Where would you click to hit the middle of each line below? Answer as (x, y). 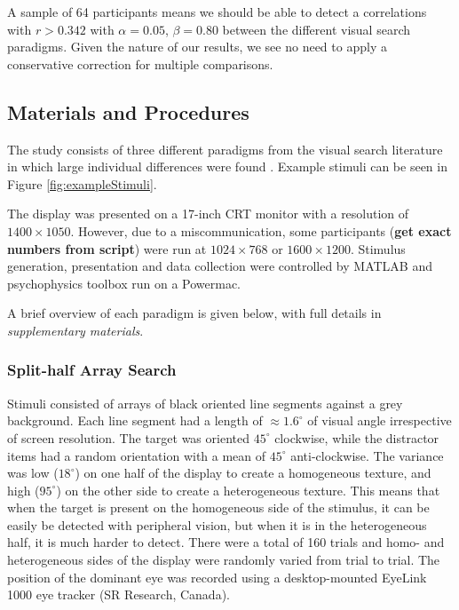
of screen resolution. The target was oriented (128, 437)
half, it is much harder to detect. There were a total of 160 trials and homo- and (226, 542)
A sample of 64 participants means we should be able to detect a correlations (217, 12)
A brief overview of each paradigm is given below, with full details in (194, 313)
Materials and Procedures (128, 111)
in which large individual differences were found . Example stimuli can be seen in (227, 166)
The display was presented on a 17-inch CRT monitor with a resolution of (208, 214)
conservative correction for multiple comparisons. (140, 63)
